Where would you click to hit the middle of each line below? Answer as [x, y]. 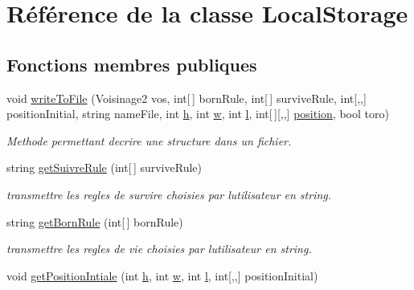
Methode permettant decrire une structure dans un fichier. [149, 140]
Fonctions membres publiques [132, 64]
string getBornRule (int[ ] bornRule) [95, 221]
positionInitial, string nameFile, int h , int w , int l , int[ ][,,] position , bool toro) [198, 114]
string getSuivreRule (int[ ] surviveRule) [104, 167]
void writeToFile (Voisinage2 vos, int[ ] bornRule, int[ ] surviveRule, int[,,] [187, 98]
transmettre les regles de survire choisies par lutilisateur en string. [169, 194]
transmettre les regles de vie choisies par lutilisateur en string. [159, 249]
